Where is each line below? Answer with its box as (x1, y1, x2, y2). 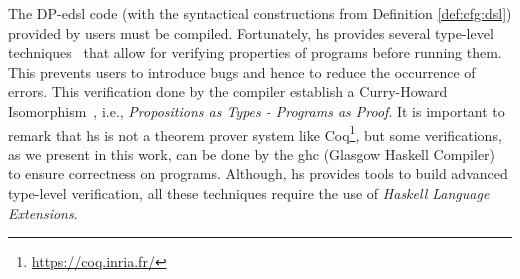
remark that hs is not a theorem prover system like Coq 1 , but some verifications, (8, 121, 502, 145)
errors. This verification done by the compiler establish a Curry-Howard (8, 81, 448, 102)
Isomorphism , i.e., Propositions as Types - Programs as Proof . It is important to (8, 100, 505, 121)
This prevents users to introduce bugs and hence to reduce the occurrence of (8, 61, 476, 82)
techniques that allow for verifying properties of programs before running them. (8, 42, 502, 63)
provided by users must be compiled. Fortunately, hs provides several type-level (8, 22, 494, 43)
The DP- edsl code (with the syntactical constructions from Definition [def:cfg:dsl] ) (8, 3, 512, 23)
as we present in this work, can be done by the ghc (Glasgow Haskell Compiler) (8, 143, 496, 164)
